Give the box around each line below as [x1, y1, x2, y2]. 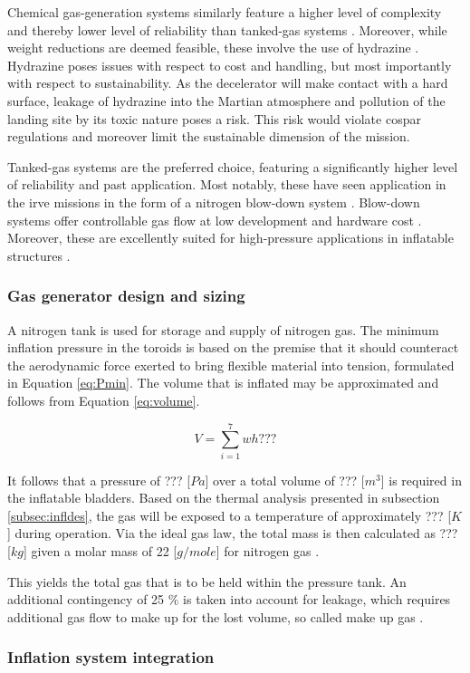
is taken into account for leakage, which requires [183, 590, 451, 609]
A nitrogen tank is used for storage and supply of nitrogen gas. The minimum [7, 320, 439, 339]
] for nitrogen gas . [216, 542, 320, 560]
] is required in [380, 470, 462, 489]
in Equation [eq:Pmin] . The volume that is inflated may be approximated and [7, 373, 439, 392]
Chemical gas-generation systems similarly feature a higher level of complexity [7, 3, 442, 21]
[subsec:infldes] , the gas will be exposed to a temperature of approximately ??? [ [7, 505, 452, 524]
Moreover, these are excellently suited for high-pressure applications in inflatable [7, 228, 454, 247]
